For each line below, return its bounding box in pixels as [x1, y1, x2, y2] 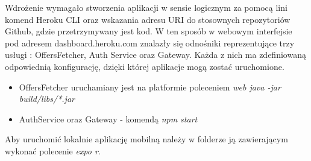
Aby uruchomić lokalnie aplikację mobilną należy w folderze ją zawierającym [5, 133, 288, 145]
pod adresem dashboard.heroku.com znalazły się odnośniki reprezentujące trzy [5, 36, 295, 49]
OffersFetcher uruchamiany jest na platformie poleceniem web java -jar [19, 80, 281, 93]
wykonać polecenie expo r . [5, 144, 101, 157]
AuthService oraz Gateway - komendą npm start [19, 112, 198, 125]
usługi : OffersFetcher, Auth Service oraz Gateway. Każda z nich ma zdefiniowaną [5, 48, 306, 61]
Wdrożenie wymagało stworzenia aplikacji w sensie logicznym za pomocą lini [5, 1, 287, 13]
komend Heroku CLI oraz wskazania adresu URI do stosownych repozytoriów [5, 13, 291, 25]
